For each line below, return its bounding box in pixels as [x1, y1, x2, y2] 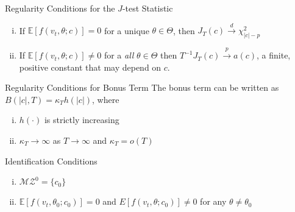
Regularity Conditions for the [5, 2, 115, 14]
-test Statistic [122, 2, 173, 14]
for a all [104, 49, 134, 62]
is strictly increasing [44, 113, 119, 126]
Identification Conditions [5, 154, 98, 167]
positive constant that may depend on [19, 60, 162, 73]
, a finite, [257, 49, 291, 62]
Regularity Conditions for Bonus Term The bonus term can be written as [5, 81, 279, 94]
